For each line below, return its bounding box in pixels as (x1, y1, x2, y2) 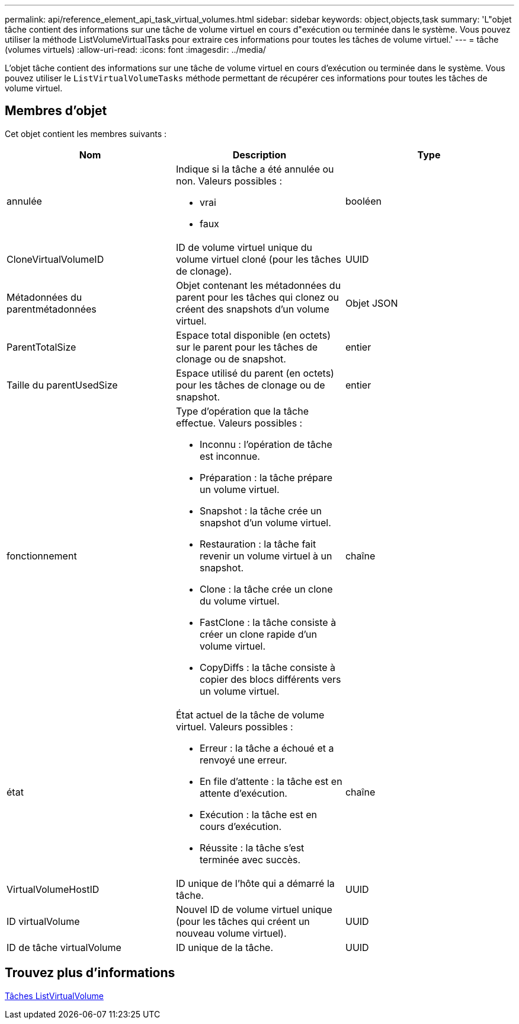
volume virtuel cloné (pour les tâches (175, 253, 341, 265)
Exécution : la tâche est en (199, 808, 318, 821)
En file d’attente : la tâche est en (199, 775, 342, 787)
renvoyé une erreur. (199, 753, 287, 766)
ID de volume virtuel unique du (175, 241, 313, 253)
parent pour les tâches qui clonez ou (175, 291, 339, 303)
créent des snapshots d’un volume (175, 303, 329, 315)
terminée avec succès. (199, 853, 301, 866)
